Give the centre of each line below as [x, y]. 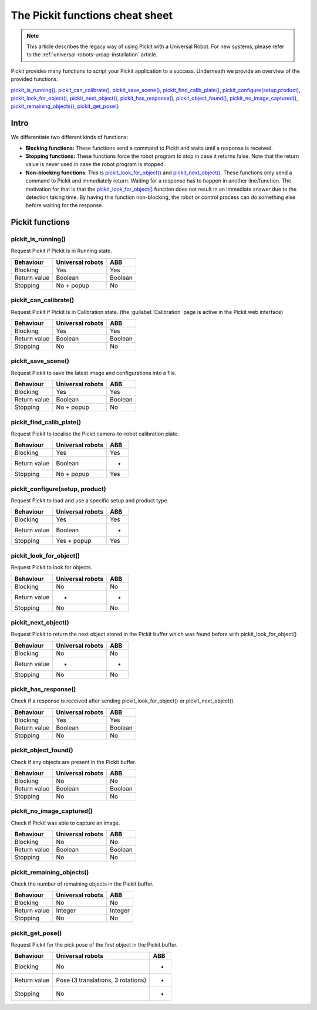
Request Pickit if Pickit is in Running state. [62, 251]
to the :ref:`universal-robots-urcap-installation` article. [92, 55]
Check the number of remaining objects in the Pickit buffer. [82, 884]
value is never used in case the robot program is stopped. [95, 164]
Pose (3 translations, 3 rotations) [101, 980]
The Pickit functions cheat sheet [92, 15]
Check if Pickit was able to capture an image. [65, 823]
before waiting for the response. [65, 205]
